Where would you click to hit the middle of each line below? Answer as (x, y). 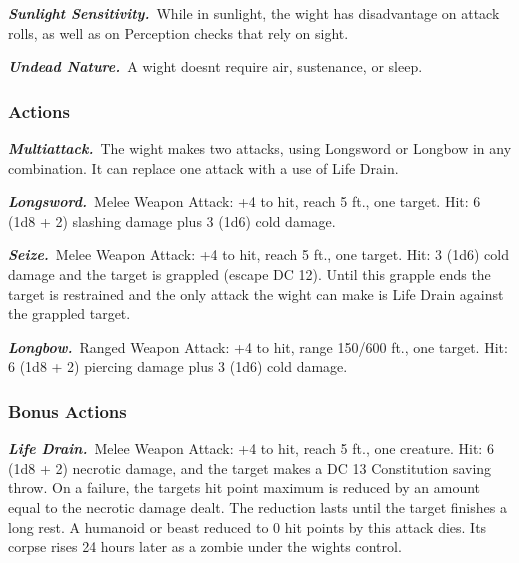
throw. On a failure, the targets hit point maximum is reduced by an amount (244, 487)
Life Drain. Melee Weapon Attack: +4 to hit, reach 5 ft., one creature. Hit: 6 (251, 448)
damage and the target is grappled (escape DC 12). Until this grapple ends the (249, 273)
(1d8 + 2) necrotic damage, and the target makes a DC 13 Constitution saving (250, 467)
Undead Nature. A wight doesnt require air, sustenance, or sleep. (215, 66)
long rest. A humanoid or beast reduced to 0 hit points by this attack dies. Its (247, 526)
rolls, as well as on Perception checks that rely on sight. (178, 32)
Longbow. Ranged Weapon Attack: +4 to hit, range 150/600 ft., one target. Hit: (258, 346)
